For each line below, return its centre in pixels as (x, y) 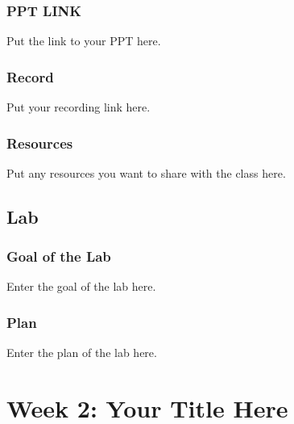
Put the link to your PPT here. (84, 41)
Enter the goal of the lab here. (81, 286)
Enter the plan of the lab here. (82, 353)
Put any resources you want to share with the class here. (146, 172)
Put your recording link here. (79, 107)
